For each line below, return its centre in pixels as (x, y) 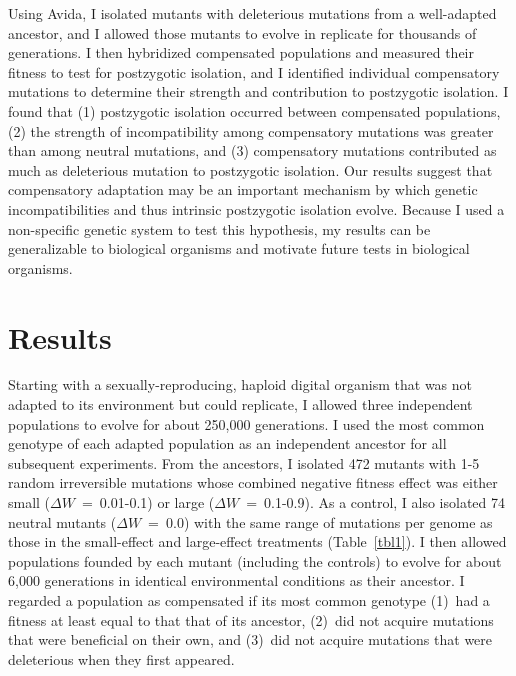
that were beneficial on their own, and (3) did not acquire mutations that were (250, 639)
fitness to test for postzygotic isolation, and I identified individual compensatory (254, 71)
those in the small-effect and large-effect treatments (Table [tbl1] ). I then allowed (257, 541)
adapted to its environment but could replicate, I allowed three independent (240, 404)
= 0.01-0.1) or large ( (148, 502)
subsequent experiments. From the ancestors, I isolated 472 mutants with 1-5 (244, 462)
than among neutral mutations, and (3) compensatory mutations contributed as (252, 150)
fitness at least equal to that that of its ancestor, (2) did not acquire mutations (251, 619)
